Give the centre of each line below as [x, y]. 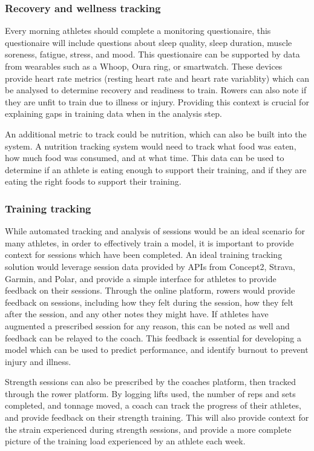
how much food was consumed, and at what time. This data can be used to [145, 158]
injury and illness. [38, 361]
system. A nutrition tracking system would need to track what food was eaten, [151, 146]
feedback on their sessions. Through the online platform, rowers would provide [150, 290]
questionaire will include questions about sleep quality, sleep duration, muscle [149, 42]
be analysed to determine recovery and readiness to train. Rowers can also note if [156, 90]
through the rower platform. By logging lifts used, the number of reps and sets [150, 393]
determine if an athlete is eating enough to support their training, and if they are [156, 169]
